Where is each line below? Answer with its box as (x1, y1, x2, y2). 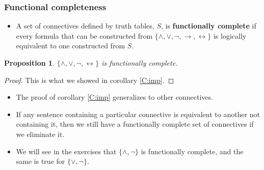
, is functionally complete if (161, 20, 256, 31)
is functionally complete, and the (141, 146, 244, 156)
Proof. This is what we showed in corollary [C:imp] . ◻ (4, 74, 174, 85)
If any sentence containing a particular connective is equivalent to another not (16, 108, 260, 119)
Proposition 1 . (4, 58, 55, 68)
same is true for (16, 156, 65, 166)
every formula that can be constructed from (16, 30, 153, 41)
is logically (213, 30, 247, 41)
